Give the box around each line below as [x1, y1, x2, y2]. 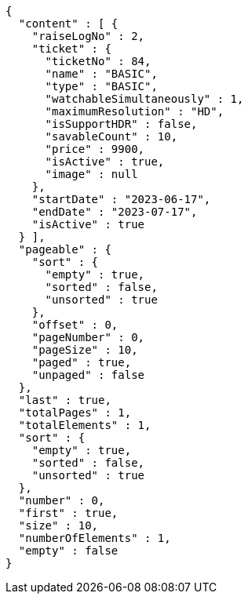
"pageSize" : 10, [31, 344, 138, 356]
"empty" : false [18, 544, 119, 557]
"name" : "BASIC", [45, 67, 158, 80]
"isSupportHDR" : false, [45, 118, 198, 130]
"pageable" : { [18, 243, 111, 256]
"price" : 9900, [45, 143, 145, 155]
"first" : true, [18, 507, 119, 519]
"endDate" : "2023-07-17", [31, 205, 198, 218]
